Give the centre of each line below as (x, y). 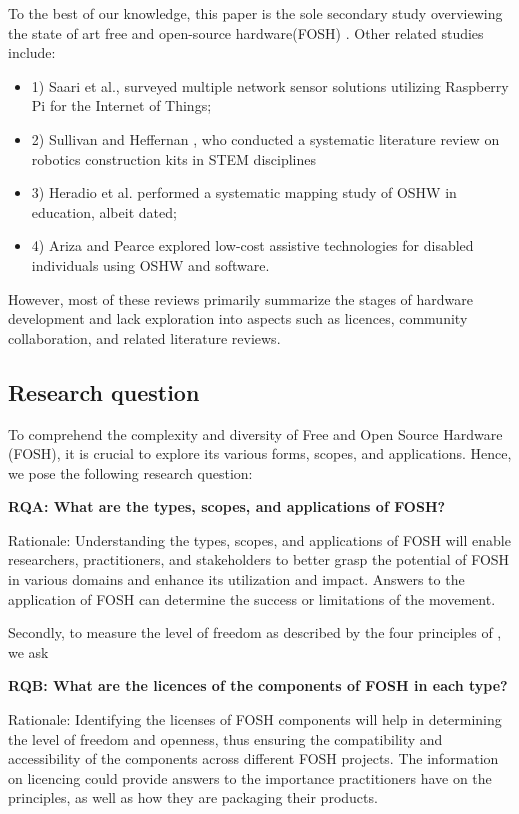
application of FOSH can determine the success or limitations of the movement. (252, 598)
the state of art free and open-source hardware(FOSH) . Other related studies (246, 32)
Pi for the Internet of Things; (121, 105)
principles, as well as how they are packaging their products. (193, 797)
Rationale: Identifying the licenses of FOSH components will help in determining (255, 719)
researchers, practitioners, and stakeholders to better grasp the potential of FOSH (259, 559)
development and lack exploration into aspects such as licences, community (238, 318)
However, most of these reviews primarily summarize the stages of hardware (240, 298)
